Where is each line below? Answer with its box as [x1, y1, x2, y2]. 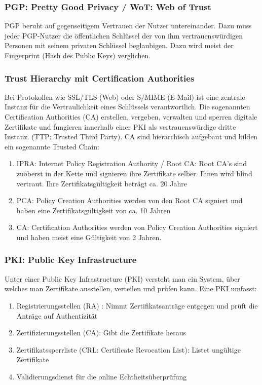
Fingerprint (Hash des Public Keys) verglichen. [5, 50, 151, 60]
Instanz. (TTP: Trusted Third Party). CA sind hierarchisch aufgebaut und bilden [5, 131, 258, 142]
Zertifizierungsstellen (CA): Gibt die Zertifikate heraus [16, 327, 186, 338]
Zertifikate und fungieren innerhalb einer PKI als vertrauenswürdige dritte [5, 121, 236, 132]
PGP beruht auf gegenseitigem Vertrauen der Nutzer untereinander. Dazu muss [5, 20, 252, 31]
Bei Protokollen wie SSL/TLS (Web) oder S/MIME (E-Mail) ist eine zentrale [5, 91, 245, 102]
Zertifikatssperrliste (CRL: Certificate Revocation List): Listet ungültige [16, 344, 241, 355]
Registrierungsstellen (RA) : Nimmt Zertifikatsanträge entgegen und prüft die [16, 300, 258, 311]
